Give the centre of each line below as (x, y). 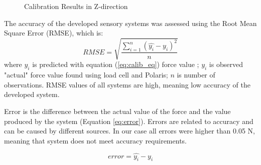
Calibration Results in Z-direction (76, 6)
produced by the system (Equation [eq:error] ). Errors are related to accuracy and (129, 121)
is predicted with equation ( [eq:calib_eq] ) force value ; (116, 64)
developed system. (32, 94)
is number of (196, 75)
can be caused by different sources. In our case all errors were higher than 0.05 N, (129, 131)
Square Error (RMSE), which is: (54, 33)
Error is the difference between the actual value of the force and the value (117, 111)
